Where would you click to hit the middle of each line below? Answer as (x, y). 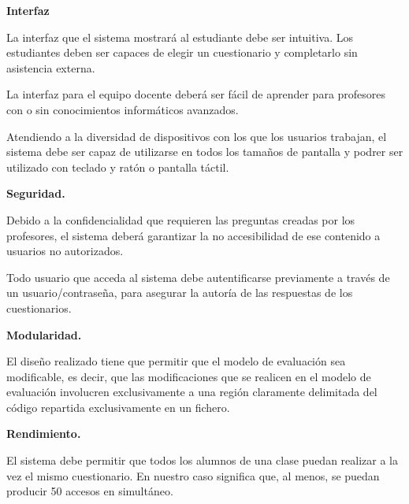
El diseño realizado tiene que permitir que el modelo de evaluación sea (176, 361)
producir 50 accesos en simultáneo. (90, 491)
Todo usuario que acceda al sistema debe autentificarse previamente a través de (198, 277)
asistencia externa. (51, 67)
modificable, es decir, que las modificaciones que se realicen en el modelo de (189, 376)
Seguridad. (36, 193)
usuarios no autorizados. (65, 251)
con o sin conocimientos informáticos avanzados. (123, 109)
